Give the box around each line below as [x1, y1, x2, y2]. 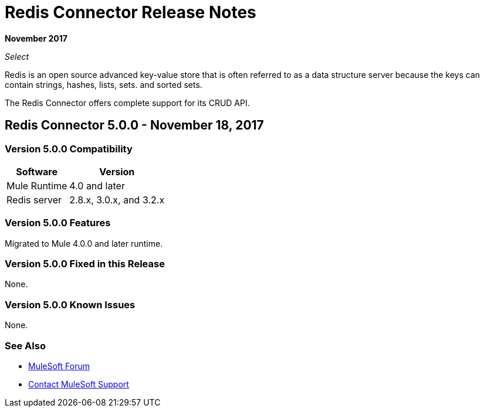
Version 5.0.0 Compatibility [5, 142, 133, 155]
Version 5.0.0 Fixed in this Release [5, 258, 165, 270]
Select [5, 51, 29, 62]
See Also [5, 339, 46, 352]
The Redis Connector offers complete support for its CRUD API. [5, 97, 250, 108]
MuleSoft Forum [28, 360, 90, 371]
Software [16, 165, 57, 178]
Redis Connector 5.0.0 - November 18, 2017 [5, 118, 264, 133]
